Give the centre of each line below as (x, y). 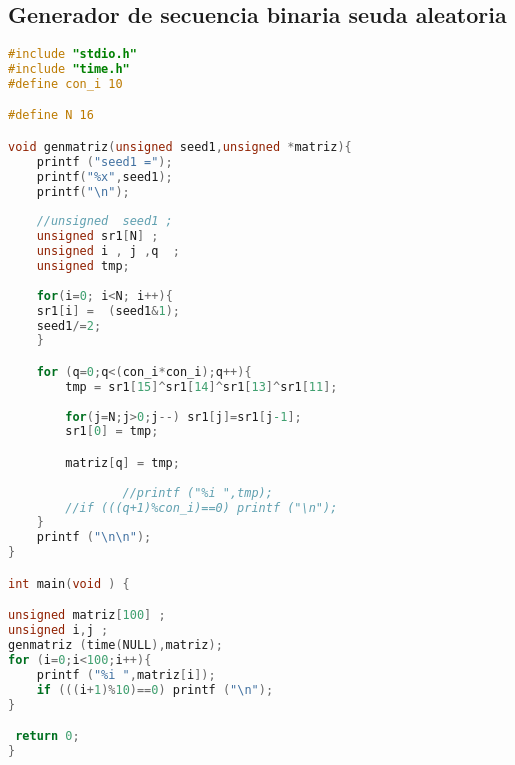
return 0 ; (47, 736)
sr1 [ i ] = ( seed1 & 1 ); (108, 310)
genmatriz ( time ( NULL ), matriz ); (115, 645)
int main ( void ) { (69, 583)
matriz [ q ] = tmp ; (122, 462)
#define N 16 (51, 115)
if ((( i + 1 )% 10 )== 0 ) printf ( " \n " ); (155, 689)
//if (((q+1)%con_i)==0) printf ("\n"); (201, 507)
